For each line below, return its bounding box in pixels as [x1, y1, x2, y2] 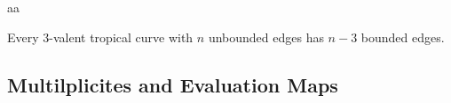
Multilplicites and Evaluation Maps [7, 70, 338, 98]
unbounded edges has [208, 27, 324, 46]
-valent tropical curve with [49, 27, 194, 46]
